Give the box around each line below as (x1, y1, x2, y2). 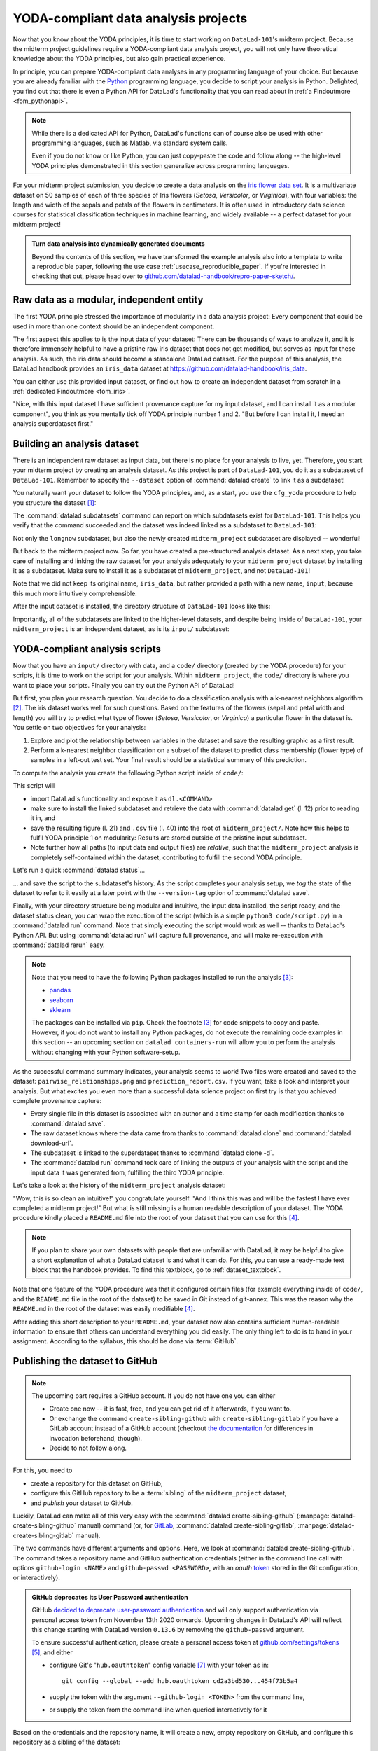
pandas (49, 986, 71, 995)
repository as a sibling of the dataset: (13, 1738, 120, 1747)
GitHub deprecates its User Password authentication (31, 1593, 188, 1601)
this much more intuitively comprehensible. (13, 589, 138, 597)
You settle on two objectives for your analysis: (13, 724, 146, 732)
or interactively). (13, 1573, 61, 1582)
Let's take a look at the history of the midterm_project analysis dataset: (13, 1181, 226, 1190)
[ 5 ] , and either (31, 1648, 73, 1656)
